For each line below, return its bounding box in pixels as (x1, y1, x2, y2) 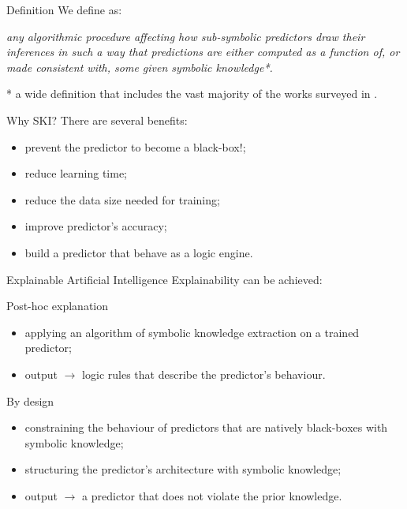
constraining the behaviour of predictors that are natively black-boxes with (24, 419, 388, 436)
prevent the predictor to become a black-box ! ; (24, 138, 246, 155)
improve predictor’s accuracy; (24, 218, 167, 234)
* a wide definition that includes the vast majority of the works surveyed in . (6, 85, 378, 102)
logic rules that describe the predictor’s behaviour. (82, 365, 326, 382)
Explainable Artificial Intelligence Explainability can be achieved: (6, 271, 323, 287)
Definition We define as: (6, 2, 122, 17)
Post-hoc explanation (6, 298, 109, 314)
